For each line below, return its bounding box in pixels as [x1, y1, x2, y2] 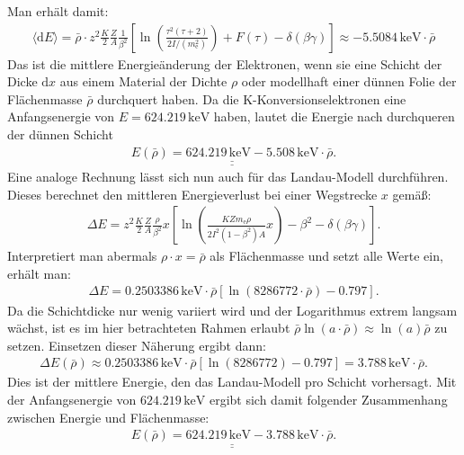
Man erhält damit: [7, 2, 109, 20]
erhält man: [7, 263, 71, 282]
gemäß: [392, 184, 432, 203]
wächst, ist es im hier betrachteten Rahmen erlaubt [7, 318, 290, 337]
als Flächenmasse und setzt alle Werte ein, [210, 246, 443, 265]
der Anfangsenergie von [7, 389, 137, 408]
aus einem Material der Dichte [59, 72, 228, 91]
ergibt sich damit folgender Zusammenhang [209, 389, 448, 408]
